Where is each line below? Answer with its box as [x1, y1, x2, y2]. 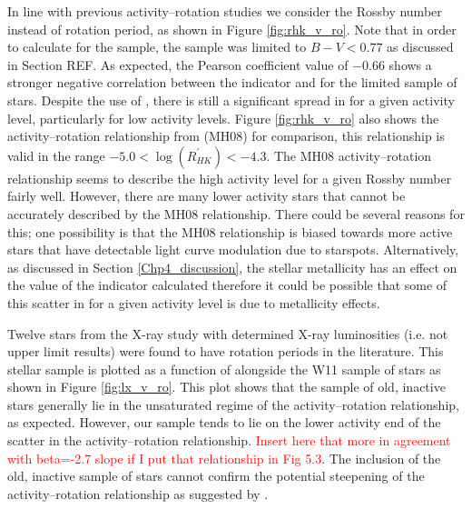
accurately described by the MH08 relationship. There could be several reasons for [7, 204, 465, 223]
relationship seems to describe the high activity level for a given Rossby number [7, 168, 452, 187]
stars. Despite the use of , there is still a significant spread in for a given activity [7, 90, 455, 109]
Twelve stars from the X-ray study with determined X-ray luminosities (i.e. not [7, 324, 448, 343]
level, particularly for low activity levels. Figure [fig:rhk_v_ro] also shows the [7, 108, 439, 127]
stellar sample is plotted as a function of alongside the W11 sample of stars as [7, 359, 441, 378]
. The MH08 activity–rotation [266, 145, 432, 165]
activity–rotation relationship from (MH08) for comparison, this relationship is [7, 126, 445, 145]
